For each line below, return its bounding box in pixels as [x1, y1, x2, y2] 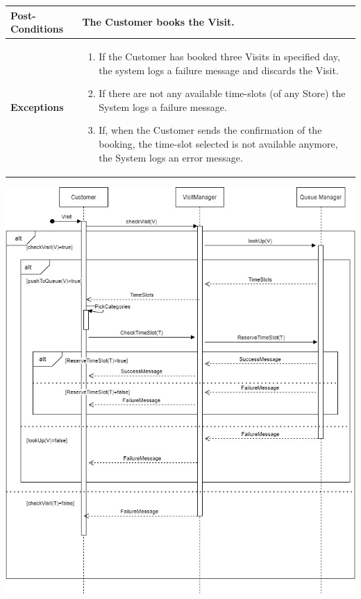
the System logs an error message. [99, 150, 243, 164]
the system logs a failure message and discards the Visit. [99, 62, 339, 77]
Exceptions [10, 99, 64, 114]
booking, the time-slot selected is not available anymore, [99, 136, 338, 150]
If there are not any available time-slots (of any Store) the [99, 86, 346, 101]
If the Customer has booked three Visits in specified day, [99, 49, 340, 63]
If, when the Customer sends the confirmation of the [99, 123, 322, 137]
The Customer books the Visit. [82, 15, 235, 29]
